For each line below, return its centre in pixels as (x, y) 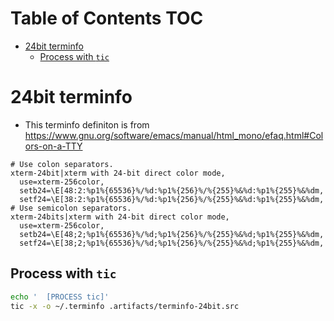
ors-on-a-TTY (53, 146)
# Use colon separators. (62, 164)
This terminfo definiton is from (87, 124)
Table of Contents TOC (107, 18)
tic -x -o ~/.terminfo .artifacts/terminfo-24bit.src (125, 306)
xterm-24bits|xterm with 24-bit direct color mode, (120, 217)
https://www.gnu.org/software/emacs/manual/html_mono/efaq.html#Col (174, 135)
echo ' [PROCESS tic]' (60, 297)
